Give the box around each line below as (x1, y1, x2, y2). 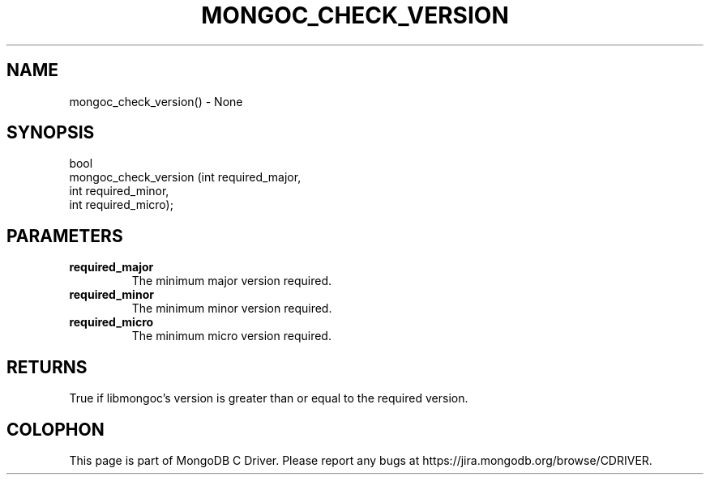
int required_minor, (69, 184, 169, 198)
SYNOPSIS (6, 122, 95, 143)
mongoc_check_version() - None (69, 94, 243, 109)
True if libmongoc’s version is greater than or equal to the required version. (69, 391, 468, 406)
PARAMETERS (6, 225, 123, 246)
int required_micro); (69, 198, 173, 212)
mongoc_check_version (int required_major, (69, 170, 302, 185)
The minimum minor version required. (131, 301, 332, 316)
